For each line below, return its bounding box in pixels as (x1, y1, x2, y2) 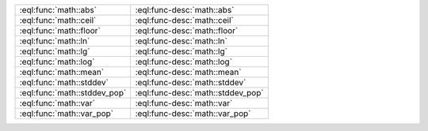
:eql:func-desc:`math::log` (135, 56, 233, 67)
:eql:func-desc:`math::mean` (135, 67, 242, 77)
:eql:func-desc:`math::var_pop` (135, 108, 251, 118)
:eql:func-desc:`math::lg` (135, 46, 227, 57)
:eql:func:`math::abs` (19, 5, 97, 15)
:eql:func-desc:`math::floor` (135, 25, 239, 36)
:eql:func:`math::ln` (19, 36, 90, 47)
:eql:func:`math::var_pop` (19, 108, 114, 118)
